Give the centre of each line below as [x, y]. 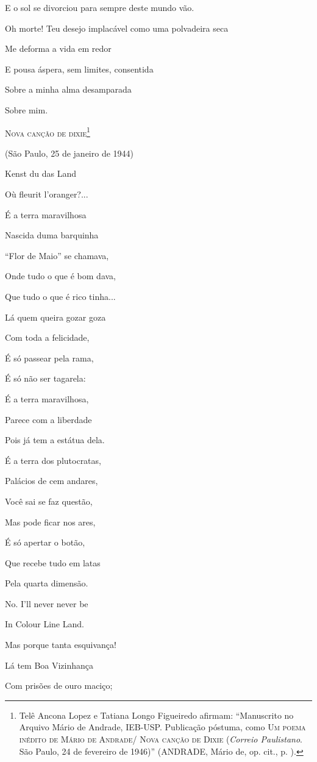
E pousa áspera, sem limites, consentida [79, 69]
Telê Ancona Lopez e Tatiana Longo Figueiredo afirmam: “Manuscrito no [156, 715]
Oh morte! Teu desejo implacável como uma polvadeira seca [117, 28]
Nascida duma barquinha [52, 235]
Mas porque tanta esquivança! [61, 645]
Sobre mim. [27, 109]
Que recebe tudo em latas [53, 562]
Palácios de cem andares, [52, 481]
